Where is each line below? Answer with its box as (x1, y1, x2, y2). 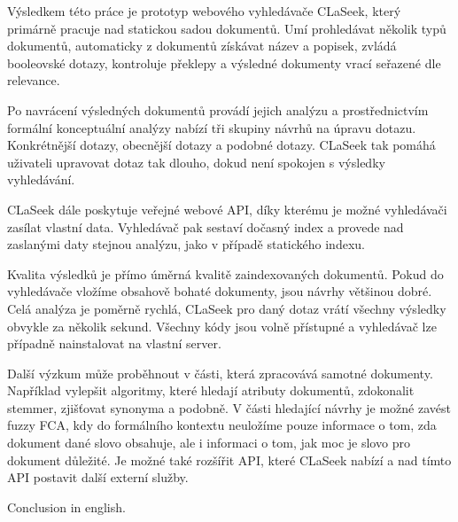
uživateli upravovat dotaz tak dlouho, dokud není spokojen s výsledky (7, 152, 385, 171)
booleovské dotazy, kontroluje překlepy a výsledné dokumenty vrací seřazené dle (7, 53, 441, 72)
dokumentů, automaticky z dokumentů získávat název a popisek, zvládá (7, 36, 397, 55)
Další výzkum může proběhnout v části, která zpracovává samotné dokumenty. (7, 363, 433, 382)
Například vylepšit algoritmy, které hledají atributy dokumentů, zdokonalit (7, 381, 415, 400)
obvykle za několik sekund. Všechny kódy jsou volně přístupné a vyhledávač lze (7, 316, 437, 335)
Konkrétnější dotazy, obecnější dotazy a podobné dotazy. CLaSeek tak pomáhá (7, 136, 436, 154)
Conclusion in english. (7, 497, 126, 516)
